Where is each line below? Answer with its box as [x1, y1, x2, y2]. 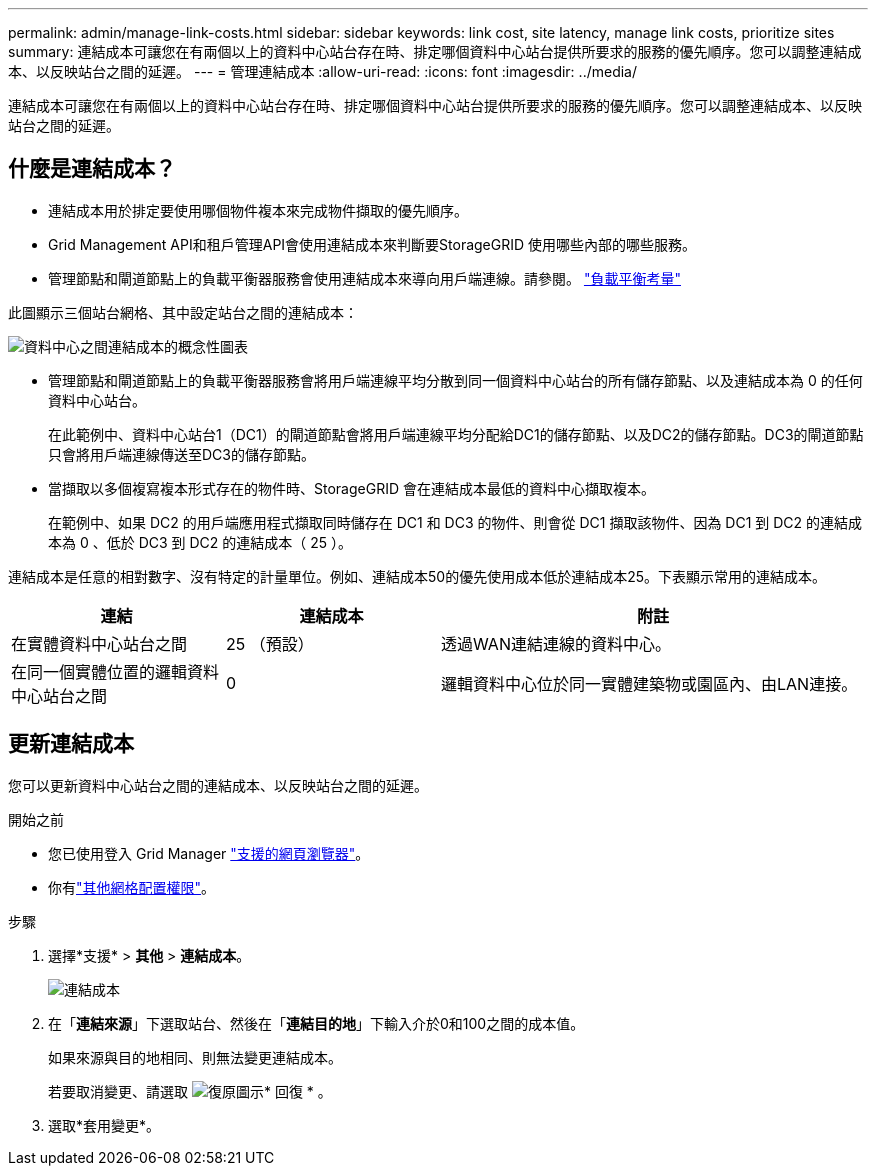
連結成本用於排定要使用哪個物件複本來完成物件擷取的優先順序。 [48, 201, 468, 219]
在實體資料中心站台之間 [11, 633, 188, 654]
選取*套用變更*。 [48, 1116, 161, 1134]
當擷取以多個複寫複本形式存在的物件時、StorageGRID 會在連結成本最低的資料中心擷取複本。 [48, 479, 655, 497]
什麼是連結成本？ [8, 156, 176, 182]
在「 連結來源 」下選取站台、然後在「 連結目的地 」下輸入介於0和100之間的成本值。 [48, 1014, 585, 1032]
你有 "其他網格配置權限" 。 [48, 878, 216, 896]
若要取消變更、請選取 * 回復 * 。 [48, 1082, 332, 1100]
